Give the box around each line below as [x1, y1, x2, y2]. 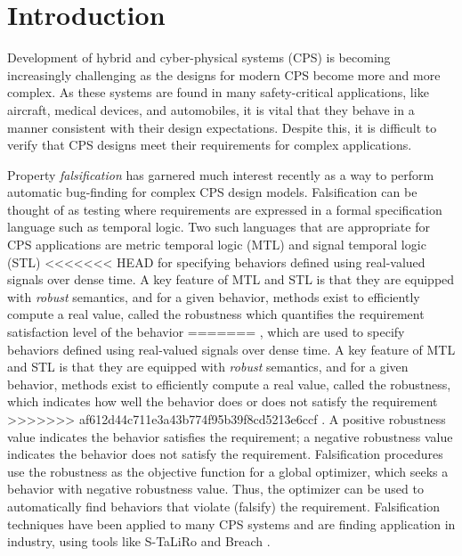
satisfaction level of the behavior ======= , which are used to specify [7, 323, 405, 341]
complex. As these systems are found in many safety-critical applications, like [7, 83, 429, 102]
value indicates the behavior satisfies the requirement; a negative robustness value [7, 427, 453, 446]
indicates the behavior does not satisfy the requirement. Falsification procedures [7, 445, 443, 463]
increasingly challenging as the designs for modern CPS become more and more [7, 65, 441, 84]
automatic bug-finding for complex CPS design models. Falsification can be [7, 183, 417, 201]
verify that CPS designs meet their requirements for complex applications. [7, 135, 412, 154]
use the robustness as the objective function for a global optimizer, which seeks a [7, 462, 449, 480]
